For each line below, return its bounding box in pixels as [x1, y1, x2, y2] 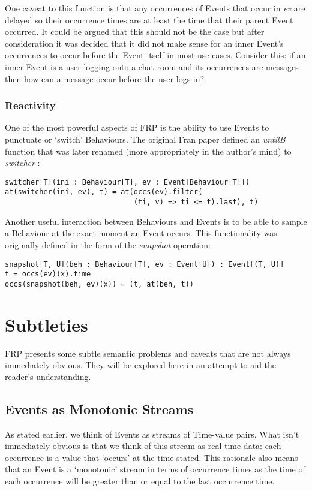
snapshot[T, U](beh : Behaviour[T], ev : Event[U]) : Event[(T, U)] [5, 260, 284, 269]
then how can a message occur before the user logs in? [5, 72, 205, 85]
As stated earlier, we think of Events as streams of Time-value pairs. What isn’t [5, 427, 299, 440]
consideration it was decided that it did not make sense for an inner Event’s [5, 37, 284, 49]
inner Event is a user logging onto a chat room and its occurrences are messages [5, 60, 299, 73]
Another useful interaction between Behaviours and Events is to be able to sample [5, 215, 307, 227]
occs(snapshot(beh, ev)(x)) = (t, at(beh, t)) [5, 279, 194, 288]
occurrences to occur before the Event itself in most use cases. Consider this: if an [5, 49, 306, 61]
